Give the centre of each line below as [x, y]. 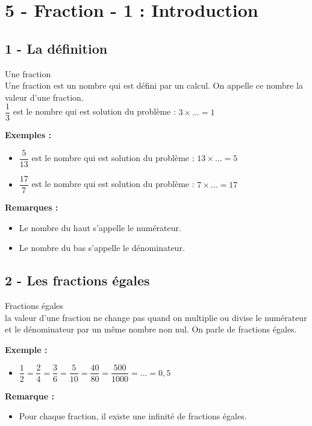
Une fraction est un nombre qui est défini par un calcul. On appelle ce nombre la [154, 85]
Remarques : [32, 207]
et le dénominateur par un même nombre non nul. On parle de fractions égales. [151, 329]
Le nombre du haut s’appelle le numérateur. [100, 227]
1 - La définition [56, 48]
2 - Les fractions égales [77, 280]
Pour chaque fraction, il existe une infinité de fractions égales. [133, 416]
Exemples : [28, 135]
